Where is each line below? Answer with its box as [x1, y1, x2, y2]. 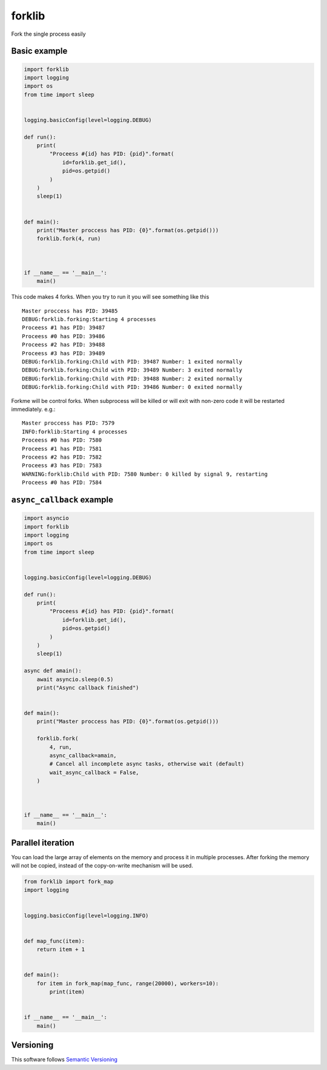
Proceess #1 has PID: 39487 [22, 324, 105, 331]
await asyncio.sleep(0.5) [36, 676, 114, 683]
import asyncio [24, 515, 69, 522]
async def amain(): [24, 667, 82, 674]
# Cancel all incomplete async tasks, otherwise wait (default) [49, 760, 245, 768]
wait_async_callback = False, [49, 769, 139, 776]
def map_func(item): [24, 937, 85, 945]
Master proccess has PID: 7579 [22, 420, 115, 427]
